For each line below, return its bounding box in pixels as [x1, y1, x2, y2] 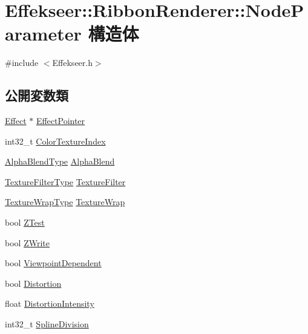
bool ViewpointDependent [5, 257, 102, 269]
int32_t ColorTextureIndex [5, 134, 106, 147]
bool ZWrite [5, 236, 50, 249]
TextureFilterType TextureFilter [5, 175, 126, 188]
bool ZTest [5, 216, 45, 229]
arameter [5, 21, 82, 46]
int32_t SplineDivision [5, 318, 89, 330]
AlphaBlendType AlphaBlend [5, 155, 115, 168]
